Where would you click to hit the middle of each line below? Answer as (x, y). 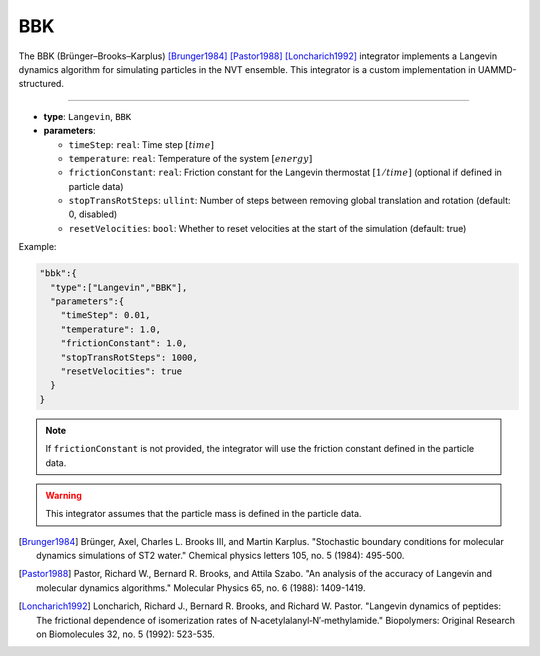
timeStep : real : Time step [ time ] (141, 144)
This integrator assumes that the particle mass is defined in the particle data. (203, 514)
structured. (41, 84)
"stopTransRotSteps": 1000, (129, 357)
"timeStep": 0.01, (105, 315)
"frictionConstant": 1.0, (124, 343)
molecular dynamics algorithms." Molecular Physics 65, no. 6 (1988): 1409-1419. (201, 587)
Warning (63, 495)
